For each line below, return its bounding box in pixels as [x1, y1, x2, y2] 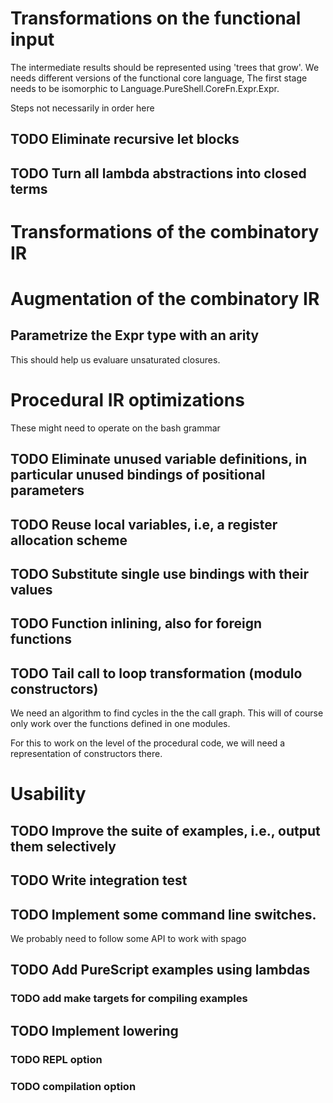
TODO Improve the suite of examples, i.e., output [10, 822, 321, 839]
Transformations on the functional [10, 7, 302, 30]
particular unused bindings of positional [10, 467, 266, 484]
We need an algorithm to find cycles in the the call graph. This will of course [10, 707, 324, 719]
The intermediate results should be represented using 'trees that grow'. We [10, 61, 320, 73]
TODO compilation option [10, 1079, 137, 1093]
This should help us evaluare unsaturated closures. [10, 353, 221, 366]
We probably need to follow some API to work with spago [10, 933, 247, 944]
